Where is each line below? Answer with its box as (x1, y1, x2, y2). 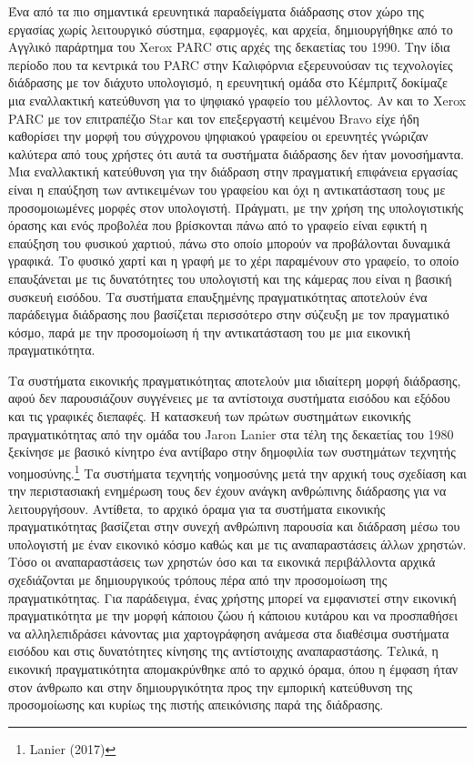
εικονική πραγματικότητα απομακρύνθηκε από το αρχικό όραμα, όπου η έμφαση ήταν (8, 659, 459, 679)
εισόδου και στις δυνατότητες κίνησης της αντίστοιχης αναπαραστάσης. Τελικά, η (8, 641, 439, 660)
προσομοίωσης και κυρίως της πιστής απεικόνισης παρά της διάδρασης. (8, 695, 384, 714)
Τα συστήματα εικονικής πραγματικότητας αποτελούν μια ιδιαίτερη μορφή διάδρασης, (8, 370, 461, 389)
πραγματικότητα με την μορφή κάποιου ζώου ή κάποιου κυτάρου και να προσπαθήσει (8, 606, 458, 625)
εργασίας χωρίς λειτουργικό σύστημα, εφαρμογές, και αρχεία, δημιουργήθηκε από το (8, 19, 453, 38)
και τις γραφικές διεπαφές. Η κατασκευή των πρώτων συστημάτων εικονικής (8, 407, 411, 426)
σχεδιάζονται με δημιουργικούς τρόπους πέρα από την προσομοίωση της (8, 570, 388, 589)
